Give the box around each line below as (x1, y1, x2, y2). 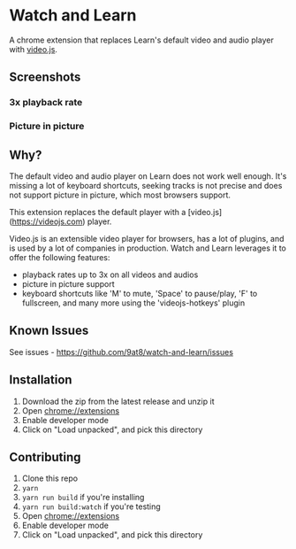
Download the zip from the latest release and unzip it (21, 396, 215, 406)
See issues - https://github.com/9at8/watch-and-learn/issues (9, 346, 234, 357)
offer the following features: (9, 251, 110, 262)
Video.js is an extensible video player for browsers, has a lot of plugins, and (9, 233, 285, 244)
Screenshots (9, 70, 81, 85)
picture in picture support (21, 278, 115, 289)
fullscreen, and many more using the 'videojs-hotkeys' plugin (21, 298, 246, 308)
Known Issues (9, 323, 89, 338)
